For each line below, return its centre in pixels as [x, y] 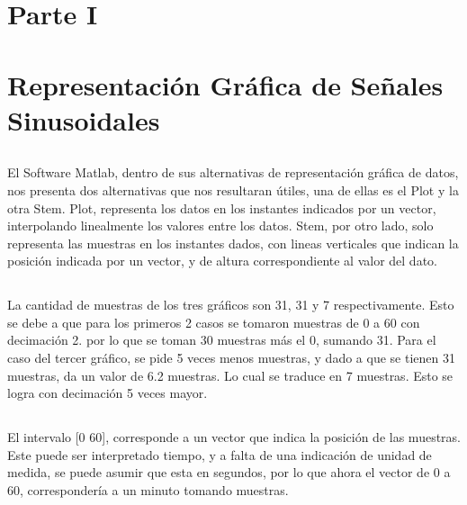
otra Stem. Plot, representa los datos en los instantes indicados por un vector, [222, 207]
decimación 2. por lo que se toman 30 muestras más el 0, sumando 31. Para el [222, 340]
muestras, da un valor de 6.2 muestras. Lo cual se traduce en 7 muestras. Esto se [230, 375]
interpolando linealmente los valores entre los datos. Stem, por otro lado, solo [220, 225]
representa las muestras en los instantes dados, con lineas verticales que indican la [233, 243]
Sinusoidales [84, 119]
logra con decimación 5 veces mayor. [108, 393]
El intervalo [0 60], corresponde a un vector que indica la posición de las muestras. [234, 437]
